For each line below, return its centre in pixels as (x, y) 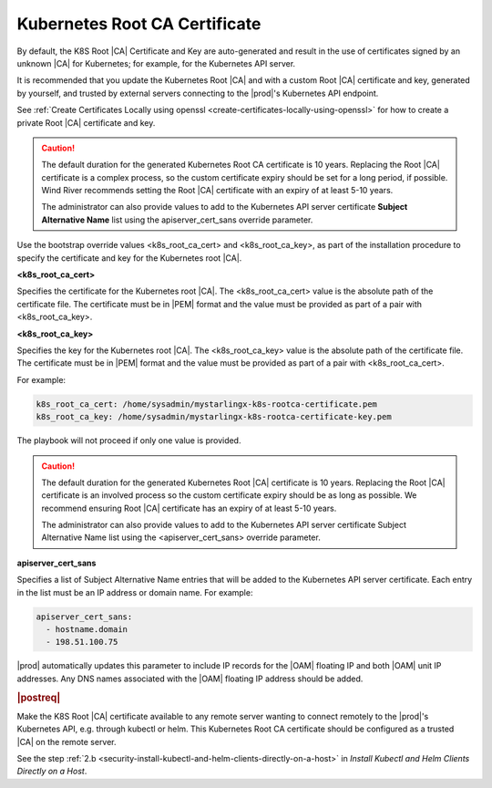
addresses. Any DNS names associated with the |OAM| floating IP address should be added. (190, 679)
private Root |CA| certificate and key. (86, 122)
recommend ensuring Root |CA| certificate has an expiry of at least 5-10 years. (189, 508)
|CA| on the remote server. (67, 741)
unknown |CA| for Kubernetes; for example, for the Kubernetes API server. (156, 63)
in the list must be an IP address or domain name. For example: (135, 592)
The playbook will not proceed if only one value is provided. (129, 441)
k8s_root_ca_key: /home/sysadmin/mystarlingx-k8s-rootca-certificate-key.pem (214, 417)
